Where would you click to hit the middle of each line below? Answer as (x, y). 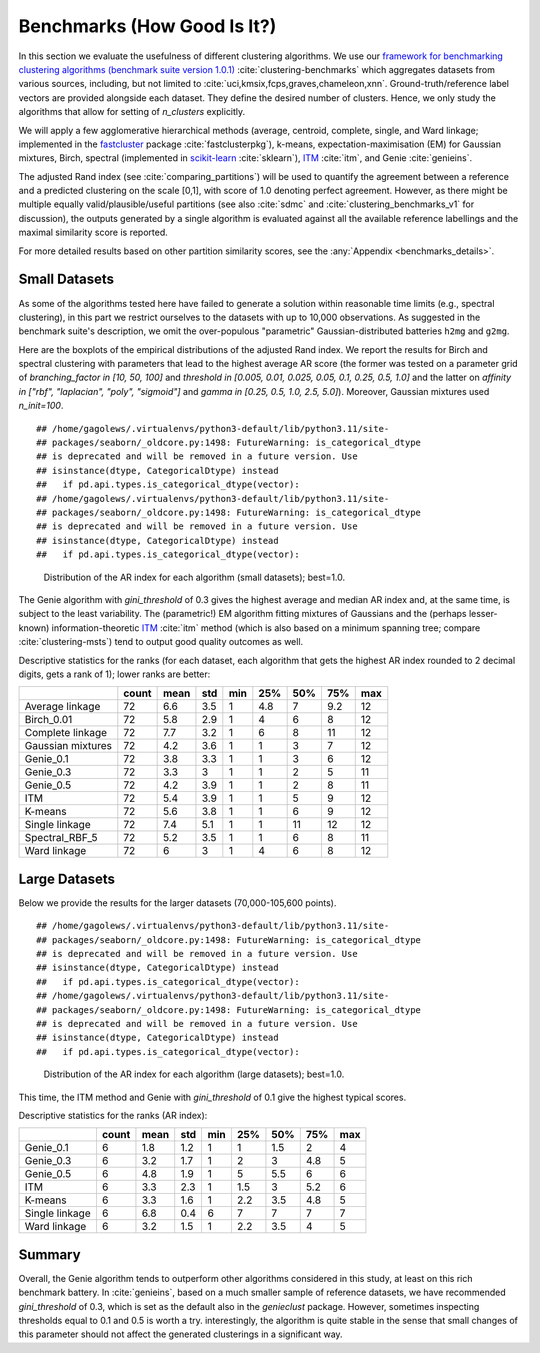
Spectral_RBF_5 (61, 838)
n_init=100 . (41, 406)
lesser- (483, 614)
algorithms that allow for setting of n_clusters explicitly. (132, 112)
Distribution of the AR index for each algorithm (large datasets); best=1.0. (194, 1074)
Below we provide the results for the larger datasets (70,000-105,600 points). (177, 902)
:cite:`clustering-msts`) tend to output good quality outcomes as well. (161, 642)
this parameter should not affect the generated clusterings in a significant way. (181, 1334)
